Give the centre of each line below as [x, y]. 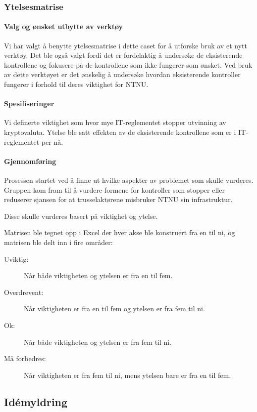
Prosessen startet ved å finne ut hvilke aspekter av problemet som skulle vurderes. [129, 180]
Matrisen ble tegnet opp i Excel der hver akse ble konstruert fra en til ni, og [120, 232]
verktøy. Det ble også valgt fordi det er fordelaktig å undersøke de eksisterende [123, 55]
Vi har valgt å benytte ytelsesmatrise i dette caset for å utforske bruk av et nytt [126, 45]
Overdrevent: [24, 292]
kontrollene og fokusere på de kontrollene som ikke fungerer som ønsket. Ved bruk [128, 64]
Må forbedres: [25, 358]
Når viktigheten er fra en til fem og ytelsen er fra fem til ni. [114, 309]
